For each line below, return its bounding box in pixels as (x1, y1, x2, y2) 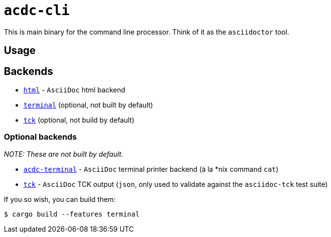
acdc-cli (4, 2, 70, 18)
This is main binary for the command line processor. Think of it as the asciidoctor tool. (4, 27, 290, 36)
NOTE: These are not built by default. (4, 149, 123, 158)
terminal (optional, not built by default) (23, 101, 153, 109)
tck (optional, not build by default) (23, 116, 135, 125)
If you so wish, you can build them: (4, 195, 116, 203)
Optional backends (4, 132, 77, 142)
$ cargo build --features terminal (4, 210, 140, 218)
